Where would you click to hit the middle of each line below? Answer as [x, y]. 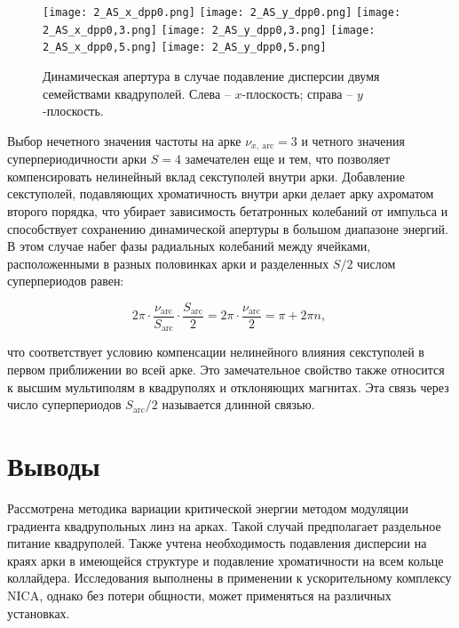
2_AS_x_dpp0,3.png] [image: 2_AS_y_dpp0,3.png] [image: [209, 30]
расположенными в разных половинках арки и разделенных [168, 263]
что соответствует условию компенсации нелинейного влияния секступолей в [216, 352]
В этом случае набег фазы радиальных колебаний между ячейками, [189, 246]
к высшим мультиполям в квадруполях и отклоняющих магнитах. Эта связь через [228, 386]
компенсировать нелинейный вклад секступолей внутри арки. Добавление [206, 176]
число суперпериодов [64, 404]
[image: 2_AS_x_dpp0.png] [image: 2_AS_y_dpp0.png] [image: [222, 12]
